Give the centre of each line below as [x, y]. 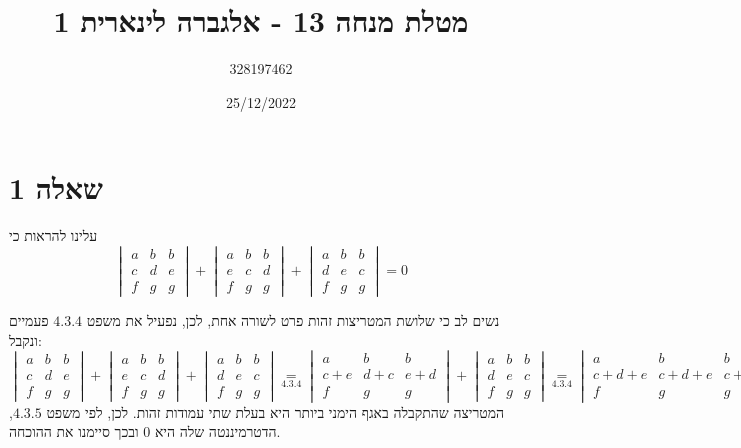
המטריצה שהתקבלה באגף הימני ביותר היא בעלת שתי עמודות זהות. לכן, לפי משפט [275, 411]
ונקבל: [25, 339]
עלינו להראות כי [53, 235]
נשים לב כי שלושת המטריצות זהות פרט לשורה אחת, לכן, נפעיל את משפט [293, 320]
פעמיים [29, 320]
